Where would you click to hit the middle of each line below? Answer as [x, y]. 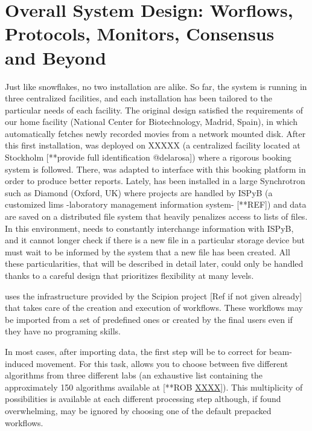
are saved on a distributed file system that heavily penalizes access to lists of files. [156, 216]
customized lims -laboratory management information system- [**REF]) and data [156, 204]
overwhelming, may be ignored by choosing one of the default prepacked [138, 410]
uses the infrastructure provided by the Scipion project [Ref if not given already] [154, 295]
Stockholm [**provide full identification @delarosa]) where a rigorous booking [148, 157]
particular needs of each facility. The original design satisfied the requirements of [154, 110]
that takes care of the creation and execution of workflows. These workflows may [154, 308]
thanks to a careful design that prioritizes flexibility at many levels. [129, 275]
